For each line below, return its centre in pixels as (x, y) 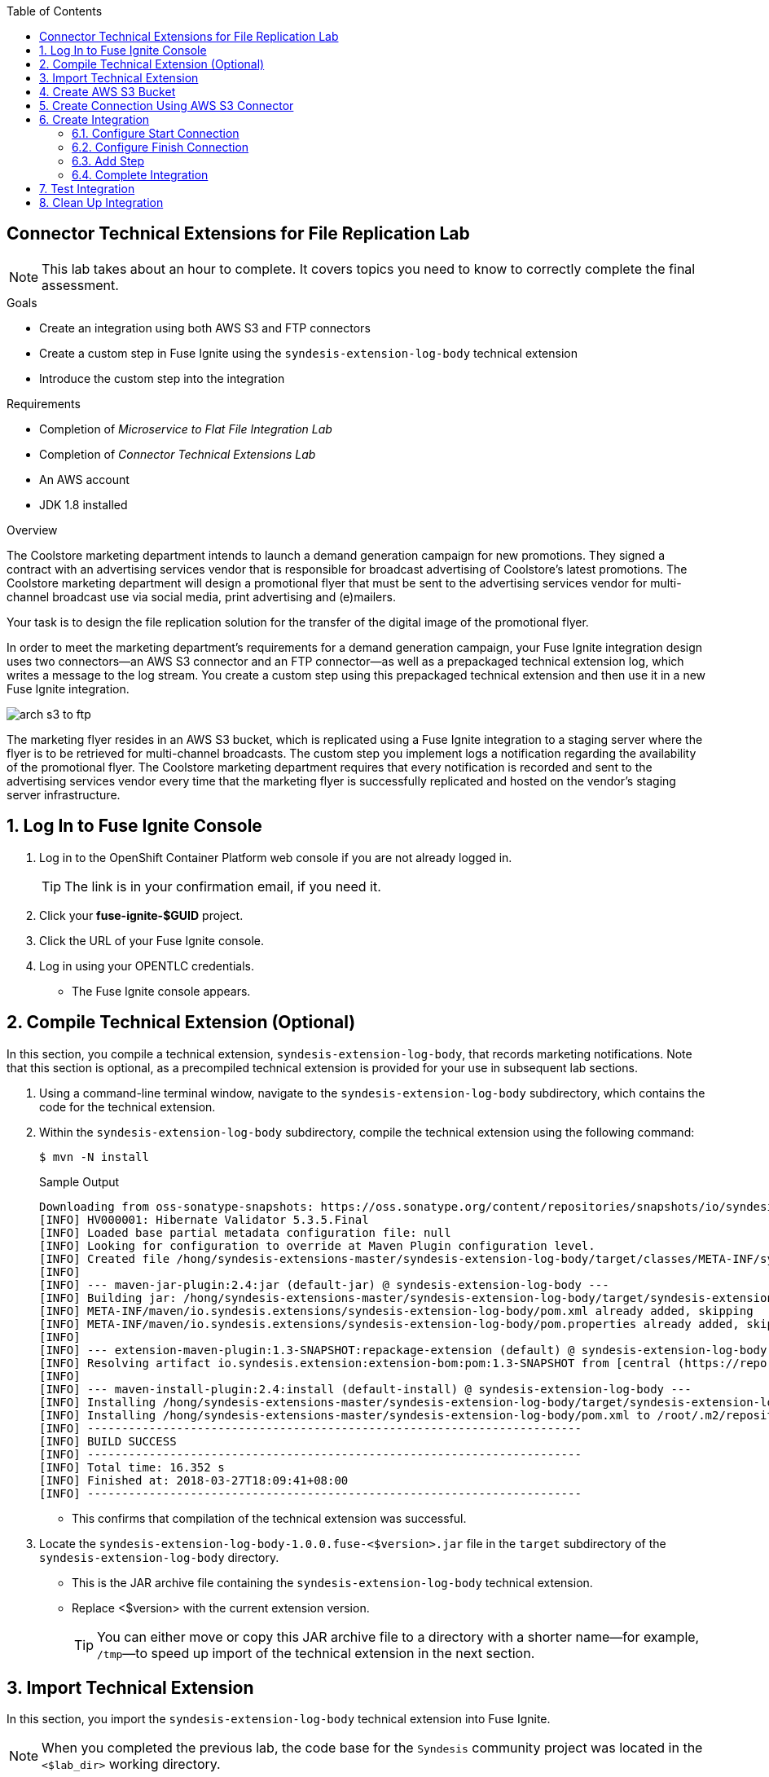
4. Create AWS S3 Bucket (108, 92)
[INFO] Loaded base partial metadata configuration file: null (245, 1232)
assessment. (80, 285)
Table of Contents (55, 11)
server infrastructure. (64, 794)
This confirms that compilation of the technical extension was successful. (269, 1518)
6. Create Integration (94, 119)
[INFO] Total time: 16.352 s (132, 1467)
